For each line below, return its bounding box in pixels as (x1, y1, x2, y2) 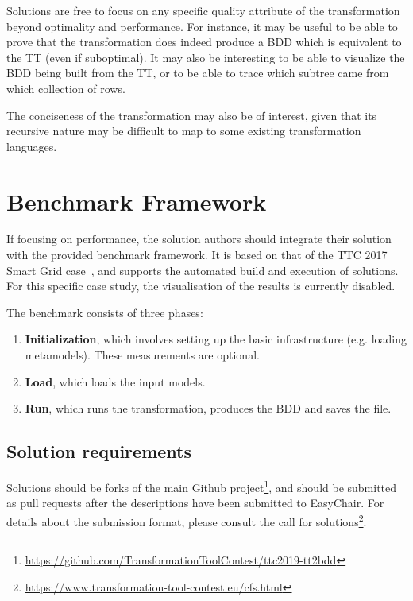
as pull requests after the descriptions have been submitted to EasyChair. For (6, 494, 384, 511)
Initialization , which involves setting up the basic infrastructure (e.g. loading (25, 331, 407, 347)
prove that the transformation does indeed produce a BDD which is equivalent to (6, 33, 402, 50)
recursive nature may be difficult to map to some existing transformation (6, 122, 361, 139)
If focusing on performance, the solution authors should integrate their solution (6, 231, 392, 247)
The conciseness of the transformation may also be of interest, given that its (6, 107, 377, 123)
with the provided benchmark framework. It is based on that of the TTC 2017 (6, 246, 388, 263)
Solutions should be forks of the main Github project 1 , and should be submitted (6, 477, 397, 495)
